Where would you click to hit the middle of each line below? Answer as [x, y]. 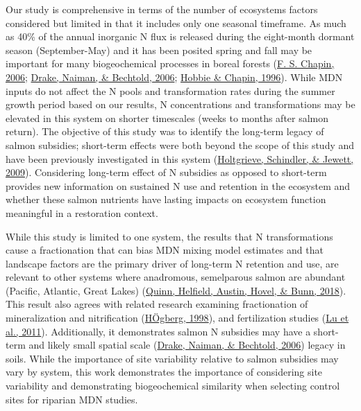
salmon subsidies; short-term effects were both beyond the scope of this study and [180, 145]
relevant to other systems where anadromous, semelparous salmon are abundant [176, 277]
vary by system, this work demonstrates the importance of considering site [164, 372]
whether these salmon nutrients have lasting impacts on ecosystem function [166, 199]
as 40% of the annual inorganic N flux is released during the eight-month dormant [180, 36]
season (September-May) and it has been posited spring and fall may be [159, 50]
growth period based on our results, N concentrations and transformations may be [180, 104]
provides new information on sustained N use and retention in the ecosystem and [178, 185]
